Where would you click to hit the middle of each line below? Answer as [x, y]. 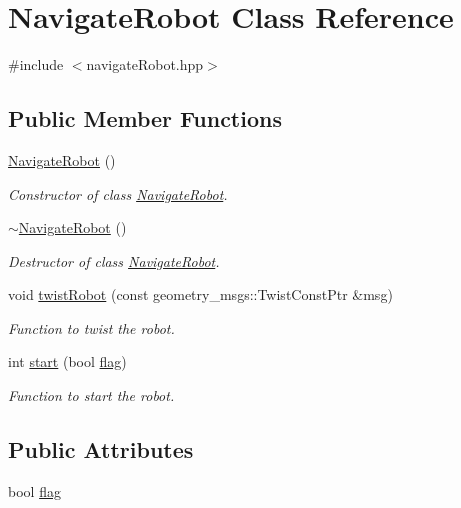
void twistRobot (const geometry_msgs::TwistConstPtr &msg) [200, 294]
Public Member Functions [145, 118]
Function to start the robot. [91, 395]
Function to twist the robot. [91, 327]
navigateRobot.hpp [145, 64]
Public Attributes [101, 449]
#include [36, 64]
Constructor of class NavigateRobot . [118, 193]
